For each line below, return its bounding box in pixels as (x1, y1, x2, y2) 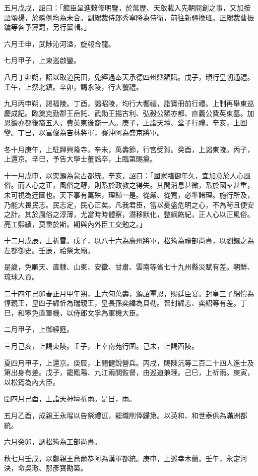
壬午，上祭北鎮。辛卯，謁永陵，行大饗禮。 (4, 81, 143, 92)
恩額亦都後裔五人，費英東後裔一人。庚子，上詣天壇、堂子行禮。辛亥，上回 (4, 117, 247, 128)
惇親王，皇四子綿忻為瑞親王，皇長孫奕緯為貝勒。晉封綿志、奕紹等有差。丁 (4, 298, 247, 308)
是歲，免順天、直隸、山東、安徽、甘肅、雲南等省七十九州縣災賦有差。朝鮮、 (4, 262, 254, 272)
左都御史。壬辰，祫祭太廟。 (4, 245, 94, 255)
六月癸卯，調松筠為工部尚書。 (4, 436, 101, 447)
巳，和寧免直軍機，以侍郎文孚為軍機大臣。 (4, 307, 143, 317)
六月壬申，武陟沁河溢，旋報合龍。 (4, 38, 115, 49)
